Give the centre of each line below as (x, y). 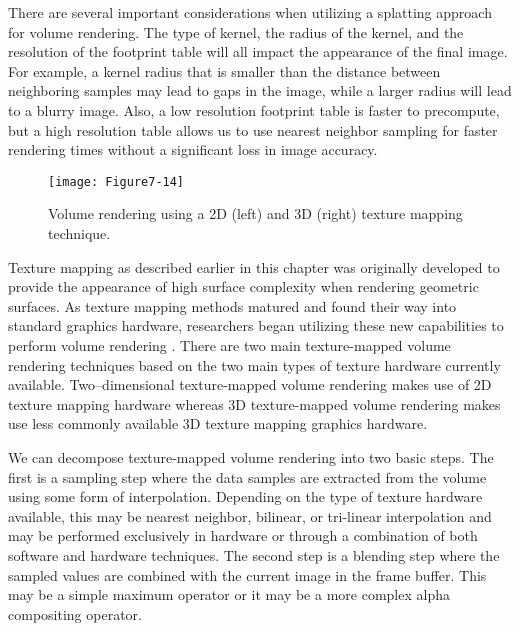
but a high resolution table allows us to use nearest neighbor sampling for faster (253, 129)
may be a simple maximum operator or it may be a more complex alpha (229, 594)
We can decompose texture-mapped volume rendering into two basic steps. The (251, 456)
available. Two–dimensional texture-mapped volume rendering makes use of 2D (250, 384)
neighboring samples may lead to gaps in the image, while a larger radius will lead (260, 90)
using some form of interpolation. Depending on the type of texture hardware (245, 496)
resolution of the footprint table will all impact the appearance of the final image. (258, 51)
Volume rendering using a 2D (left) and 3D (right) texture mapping (255, 213)
